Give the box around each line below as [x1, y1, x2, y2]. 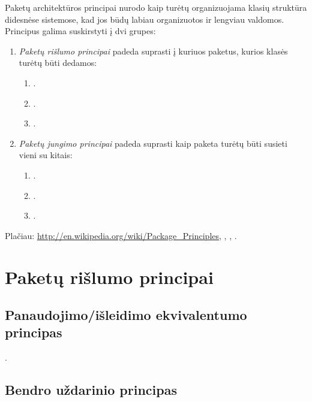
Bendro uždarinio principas [5, 380, 177, 399]
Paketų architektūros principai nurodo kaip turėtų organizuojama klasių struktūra [5, 1, 307, 13]
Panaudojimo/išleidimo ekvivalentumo [5, 306, 247, 324]
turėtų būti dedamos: [19, 56, 97, 69]
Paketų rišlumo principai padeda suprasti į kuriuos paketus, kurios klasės [19, 44, 288, 57]
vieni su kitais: [19, 149, 73, 161]
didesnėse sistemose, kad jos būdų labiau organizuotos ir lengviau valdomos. [5, 13, 284, 25]
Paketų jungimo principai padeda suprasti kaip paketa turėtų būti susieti [19, 137, 287, 149]
